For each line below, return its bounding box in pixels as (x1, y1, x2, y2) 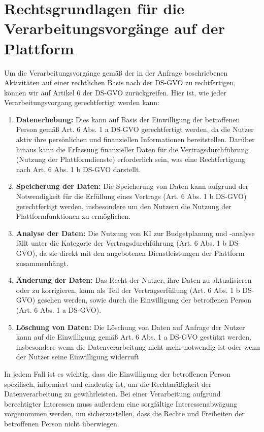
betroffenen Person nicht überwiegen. (4, 418, 119, 428)
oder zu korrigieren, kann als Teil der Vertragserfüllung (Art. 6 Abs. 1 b (16, 284, 240, 295)
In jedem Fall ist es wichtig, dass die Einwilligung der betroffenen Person (4, 368, 230, 379)
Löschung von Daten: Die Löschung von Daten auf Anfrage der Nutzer (16, 321, 245, 332)
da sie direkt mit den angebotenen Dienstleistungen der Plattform (39, 248, 245, 258)
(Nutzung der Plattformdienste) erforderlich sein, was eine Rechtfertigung (16, 154, 246, 164)
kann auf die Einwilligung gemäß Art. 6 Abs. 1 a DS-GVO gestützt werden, (16, 331, 251, 342)
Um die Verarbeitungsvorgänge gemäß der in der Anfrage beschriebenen (4, 67, 228, 78)
